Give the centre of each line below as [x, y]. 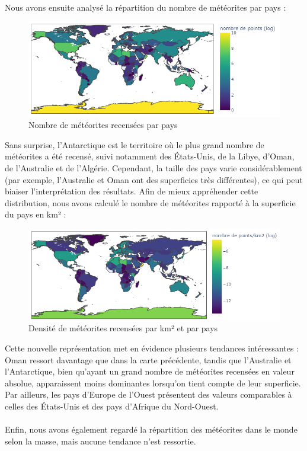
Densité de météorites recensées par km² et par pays [123, 328]
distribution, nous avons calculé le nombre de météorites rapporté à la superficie [150, 202]
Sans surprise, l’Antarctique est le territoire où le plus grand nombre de [135, 144]
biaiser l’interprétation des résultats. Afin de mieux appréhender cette [132, 191]
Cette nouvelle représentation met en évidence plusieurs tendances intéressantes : [152, 348]
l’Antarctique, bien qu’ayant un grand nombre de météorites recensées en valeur [150, 371]
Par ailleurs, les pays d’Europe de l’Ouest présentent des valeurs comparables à [148, 394]
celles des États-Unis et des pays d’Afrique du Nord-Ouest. [112, 406]
